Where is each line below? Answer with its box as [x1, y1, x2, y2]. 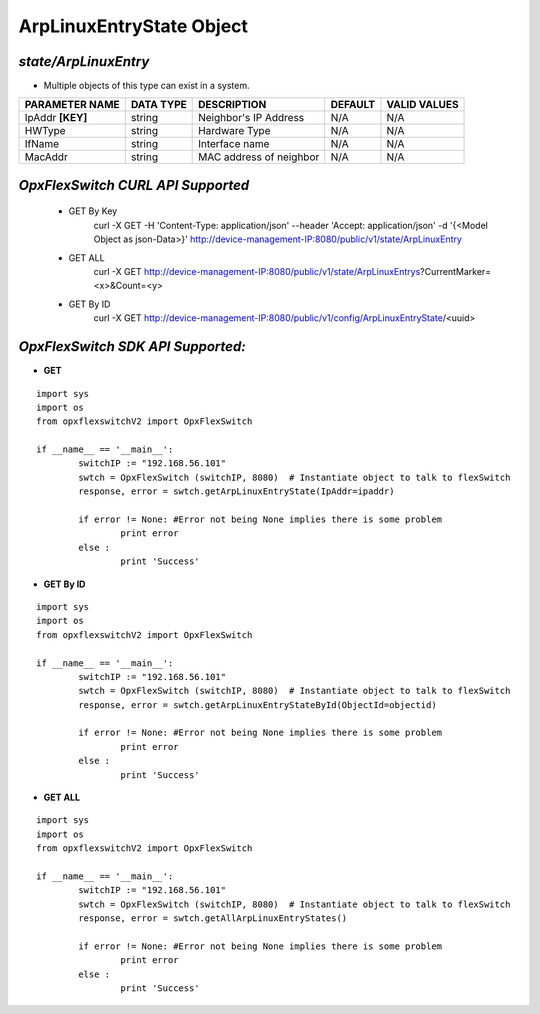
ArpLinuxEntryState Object [18, 15, 249, 37]
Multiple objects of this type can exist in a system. [43, 80, 250, 92]
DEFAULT [330, 98, 376, 112]
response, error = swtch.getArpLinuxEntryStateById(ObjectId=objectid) [78, 699, 437, 710]
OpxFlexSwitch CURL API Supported [18, 176, 250, 194]
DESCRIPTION [198, 98, 267, 112]
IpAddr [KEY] [24, 111, 88, 125]
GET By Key [68, 205, 118, 217]
